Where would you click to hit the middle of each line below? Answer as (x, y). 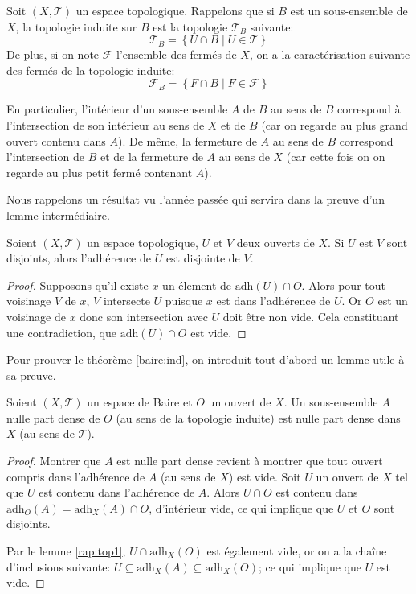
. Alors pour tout (343, 285)
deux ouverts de (275, 242)
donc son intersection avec (144, 316)
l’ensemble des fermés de (177, 54)
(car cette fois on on (336, 157)
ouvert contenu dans (56, 140)
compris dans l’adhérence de (76, 476)
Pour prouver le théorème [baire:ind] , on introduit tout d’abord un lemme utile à (206, 359)
